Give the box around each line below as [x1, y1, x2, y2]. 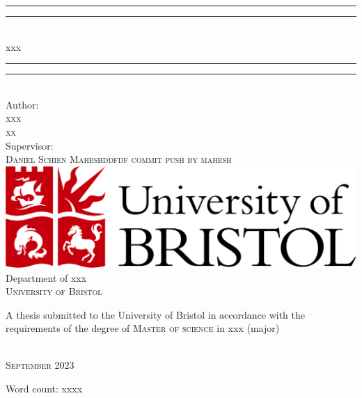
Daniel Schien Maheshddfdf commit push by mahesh [6, 152, 232, 166]
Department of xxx [6, 270, 87, 285]
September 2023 [6, 358, 74, 372]
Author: [6, 97, 39, 111]
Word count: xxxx [6, 381, 83, 396]
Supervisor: [6, 138, 54, 152]
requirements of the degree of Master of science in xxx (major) [6, 321, 280, 335]
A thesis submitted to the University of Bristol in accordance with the [6, 307, 306, 321]
